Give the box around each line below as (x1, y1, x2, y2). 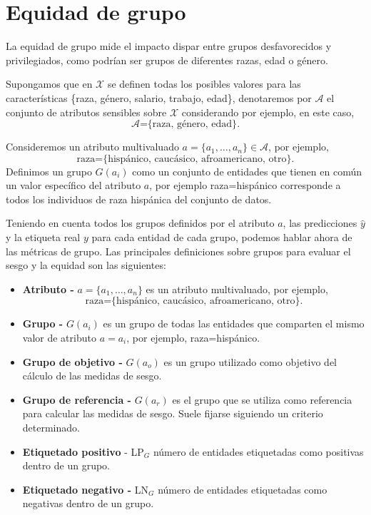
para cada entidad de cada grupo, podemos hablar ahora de (91, 230, 352, 245)
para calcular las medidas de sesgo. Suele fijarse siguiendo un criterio (22, 406, 323, 421)
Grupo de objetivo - (22, 354, 123, 369)
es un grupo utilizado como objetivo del (163, 354, 337, 369)
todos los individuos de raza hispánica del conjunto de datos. (6, 191, 272, 206)
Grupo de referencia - (22, 392, 131, 407)
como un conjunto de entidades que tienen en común (132, 163, 362, 178)
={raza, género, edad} (139, 119, 238, 130)
